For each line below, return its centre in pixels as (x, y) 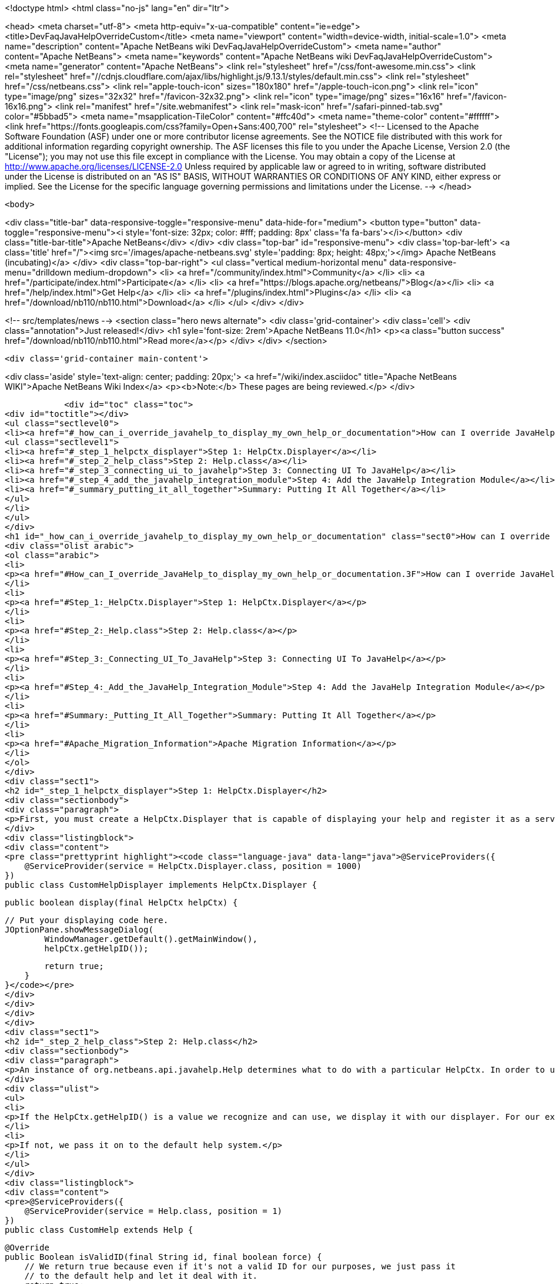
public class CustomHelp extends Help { (99, 1230)
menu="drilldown (38, 272)
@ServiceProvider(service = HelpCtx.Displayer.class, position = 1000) (193, 866)
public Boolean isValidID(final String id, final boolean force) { (163, 1257)
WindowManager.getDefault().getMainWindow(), (151, 939)
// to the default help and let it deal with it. (141, 1276)
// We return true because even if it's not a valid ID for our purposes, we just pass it (240, 1266)
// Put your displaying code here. (87, 920)
